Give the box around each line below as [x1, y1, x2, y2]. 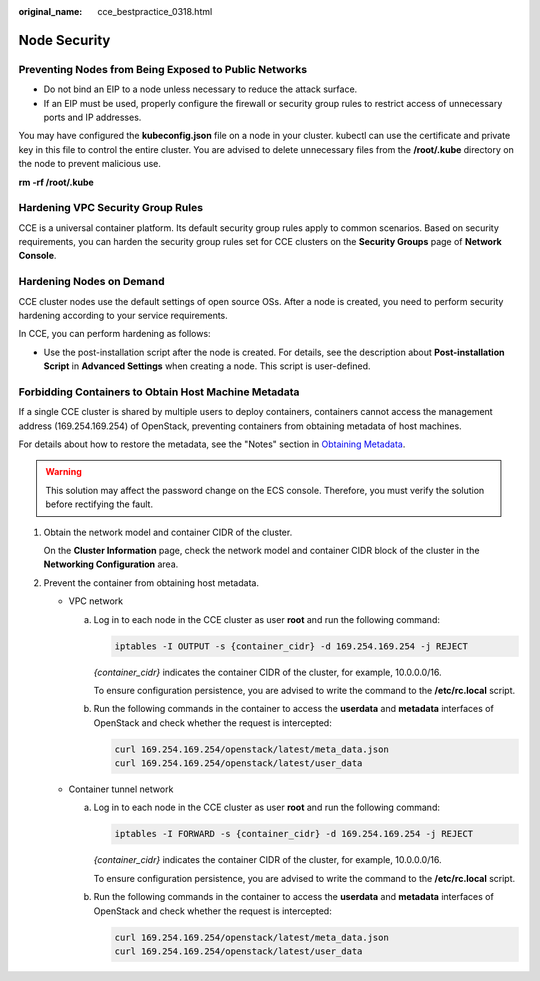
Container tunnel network [68, 783, 174, 795]
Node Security [18, 31, 111, 49]
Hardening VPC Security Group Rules [18, 201, 204, 215]
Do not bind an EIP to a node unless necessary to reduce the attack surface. [43, 83, 358, 95]
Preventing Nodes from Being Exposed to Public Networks [18, 62, 308, 76]
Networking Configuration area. [43, 558, 179, 570]
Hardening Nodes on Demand [18, 275, 165, 289]
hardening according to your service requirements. [18, 309, 229, 321]
